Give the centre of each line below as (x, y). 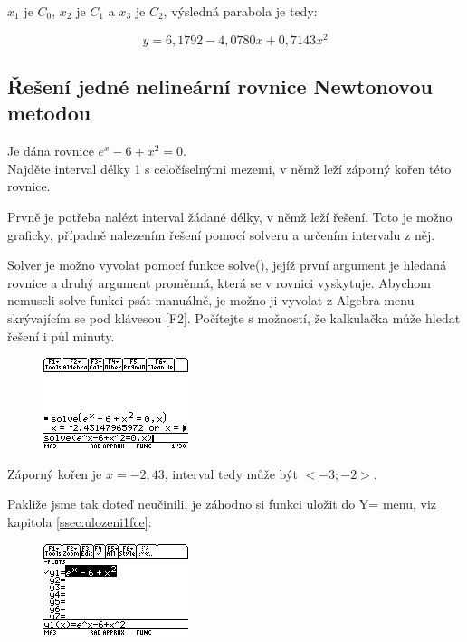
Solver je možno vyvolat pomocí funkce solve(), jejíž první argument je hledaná (227, 265)
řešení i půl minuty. (61, 335)
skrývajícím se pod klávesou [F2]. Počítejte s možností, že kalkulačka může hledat (234, 318)
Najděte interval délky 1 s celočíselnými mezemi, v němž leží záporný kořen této (229, 168)
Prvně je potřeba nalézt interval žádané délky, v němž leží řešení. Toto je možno (230, 217)
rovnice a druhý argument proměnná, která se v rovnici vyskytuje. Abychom (219, 282)
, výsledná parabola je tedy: (240, 11)
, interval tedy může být (231, 473)
